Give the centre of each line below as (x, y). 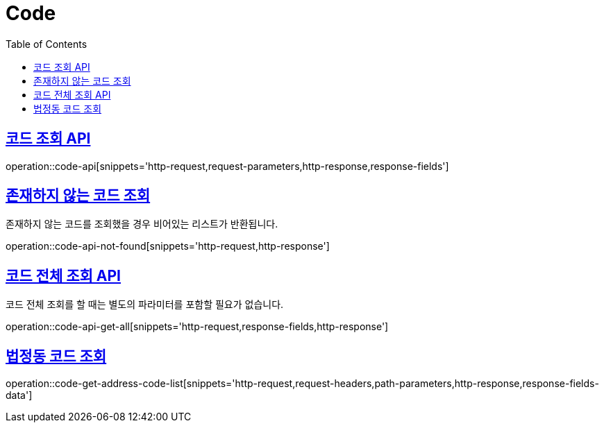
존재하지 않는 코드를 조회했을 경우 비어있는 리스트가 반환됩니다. (142, 224)
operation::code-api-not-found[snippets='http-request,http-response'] (168, 246)
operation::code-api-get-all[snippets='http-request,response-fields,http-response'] (197, 327)
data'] (19, 395)
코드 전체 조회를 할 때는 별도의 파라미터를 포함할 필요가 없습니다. (145, 305)
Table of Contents (47, 44)
